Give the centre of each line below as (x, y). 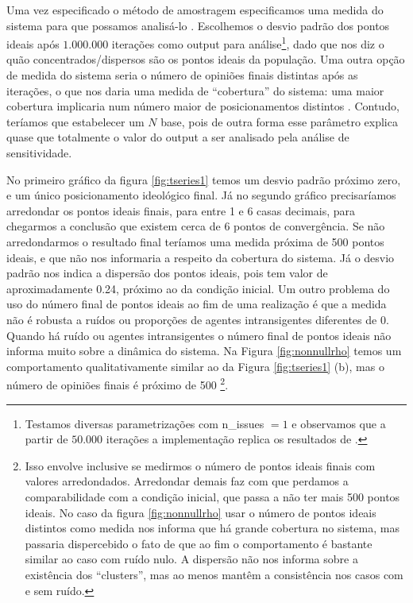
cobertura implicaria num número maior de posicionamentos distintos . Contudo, (203, 106)
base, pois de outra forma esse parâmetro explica (279, 121)
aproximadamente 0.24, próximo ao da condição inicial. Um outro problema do (198, 288)
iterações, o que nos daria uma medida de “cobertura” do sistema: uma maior (195, 90)
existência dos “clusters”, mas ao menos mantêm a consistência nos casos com (214, 574)
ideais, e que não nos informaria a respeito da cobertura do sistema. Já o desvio (201, 257)
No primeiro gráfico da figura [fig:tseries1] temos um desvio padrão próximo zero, (204, 179)
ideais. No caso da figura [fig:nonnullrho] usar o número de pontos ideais (201, 512)
